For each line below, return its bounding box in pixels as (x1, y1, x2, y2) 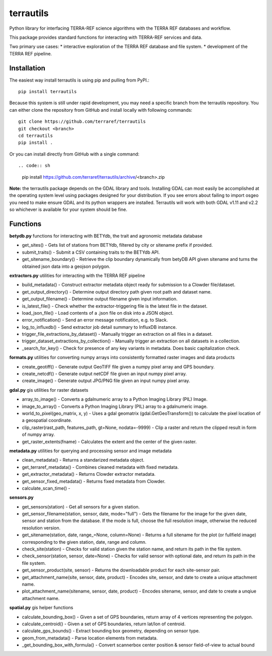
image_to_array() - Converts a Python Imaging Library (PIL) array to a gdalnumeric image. (22, 403, 208, 409)
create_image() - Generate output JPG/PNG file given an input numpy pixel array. (22, 378, 190, 384)
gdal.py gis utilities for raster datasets (9, 387, 89, 393)
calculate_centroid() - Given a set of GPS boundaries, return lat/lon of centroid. (22, 621, 186, 627)
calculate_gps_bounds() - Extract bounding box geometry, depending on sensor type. (22, 628, 200, 634)
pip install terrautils (18, 89, 77, 95)
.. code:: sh (18, 163, 50, 169)
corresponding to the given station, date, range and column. (22, 539, 147, 545)
